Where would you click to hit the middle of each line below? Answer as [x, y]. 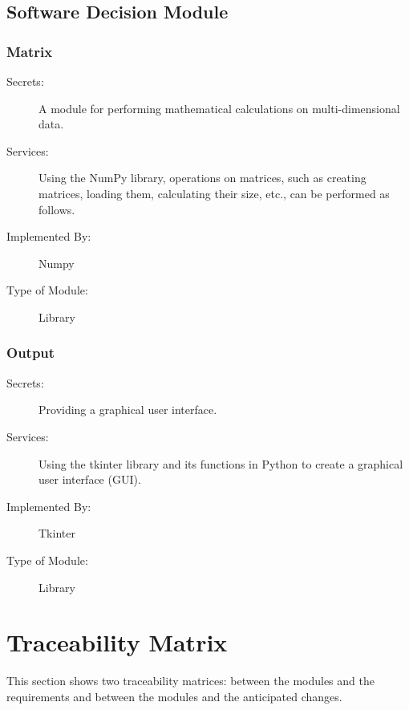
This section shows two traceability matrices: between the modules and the [190, 681]
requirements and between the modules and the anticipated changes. [174, 696]
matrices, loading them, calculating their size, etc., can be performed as [214, 193]
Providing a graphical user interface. [128, 410]
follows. [57, 209]
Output [31, 353]
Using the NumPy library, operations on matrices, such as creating [202, 178]
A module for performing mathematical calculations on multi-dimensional [219, 108]
